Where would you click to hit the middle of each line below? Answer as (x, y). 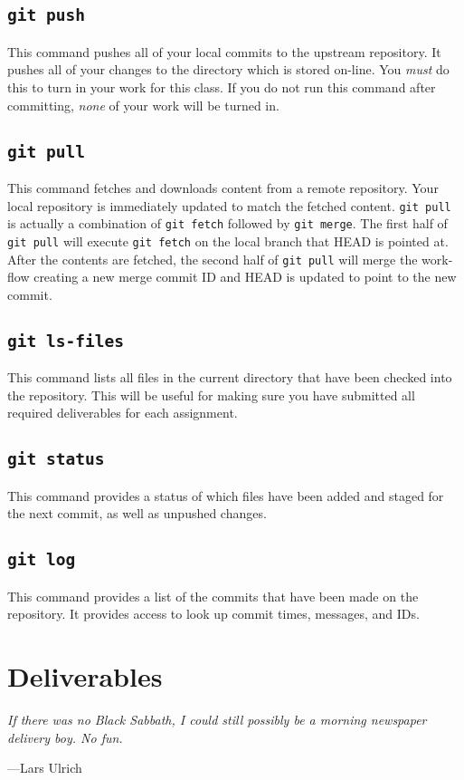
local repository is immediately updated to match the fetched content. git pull (229, 205)
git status (56, 459)
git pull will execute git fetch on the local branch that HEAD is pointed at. (228, 241)
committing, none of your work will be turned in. (143, 105)
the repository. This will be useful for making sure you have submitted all (211, 395)
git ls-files (66, 341)
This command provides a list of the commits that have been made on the (213, 596)
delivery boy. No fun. (65, 737)
